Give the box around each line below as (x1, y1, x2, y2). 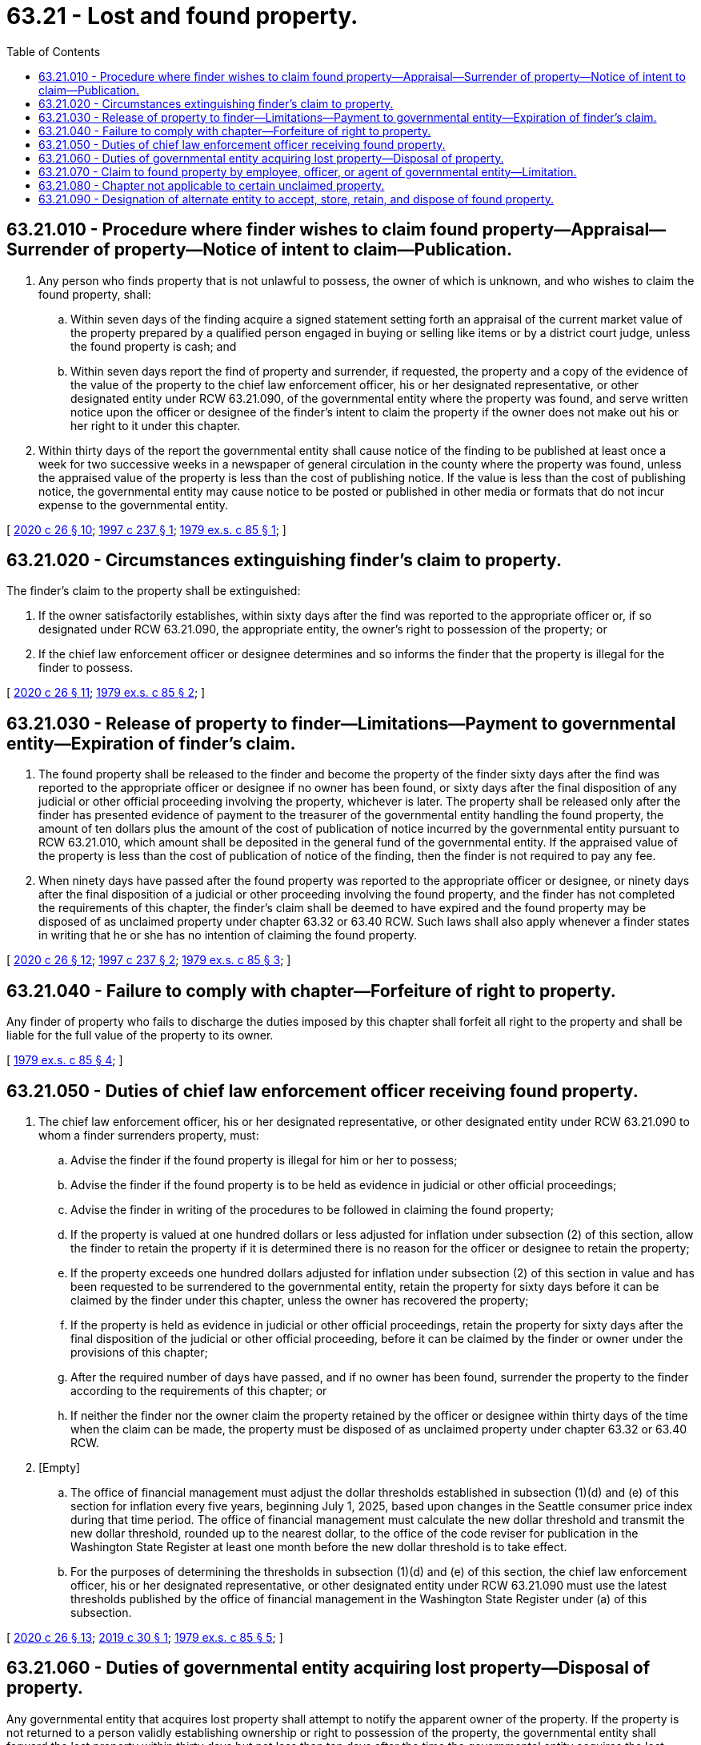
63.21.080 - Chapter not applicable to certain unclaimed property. (38, 178, 385, 192)
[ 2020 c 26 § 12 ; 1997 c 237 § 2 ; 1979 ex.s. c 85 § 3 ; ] (6, 953, 291, 967)
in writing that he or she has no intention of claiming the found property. (38, 928, 417, 943)
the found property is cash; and (70, 339, 237, 353)
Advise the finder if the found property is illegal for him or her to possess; (70, 1152, 458, 1167)
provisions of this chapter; (70, 1345, 208, 1359)
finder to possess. (38, 661, 134, 675)
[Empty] (38, 1460, 81, 1474)
